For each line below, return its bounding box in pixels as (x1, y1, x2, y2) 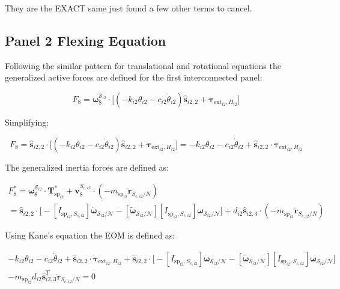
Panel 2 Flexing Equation (5, 31, 166, 49)
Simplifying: (5, 115, 49, 128)
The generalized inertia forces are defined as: (5, 160, 169, 173)
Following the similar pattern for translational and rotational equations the (5, 59, 281, 71)
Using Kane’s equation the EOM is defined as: (5, 229, 175, 242)
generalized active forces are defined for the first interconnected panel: (5, 71, 263, 84)
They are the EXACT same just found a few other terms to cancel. (5, 2, 252, 14)
